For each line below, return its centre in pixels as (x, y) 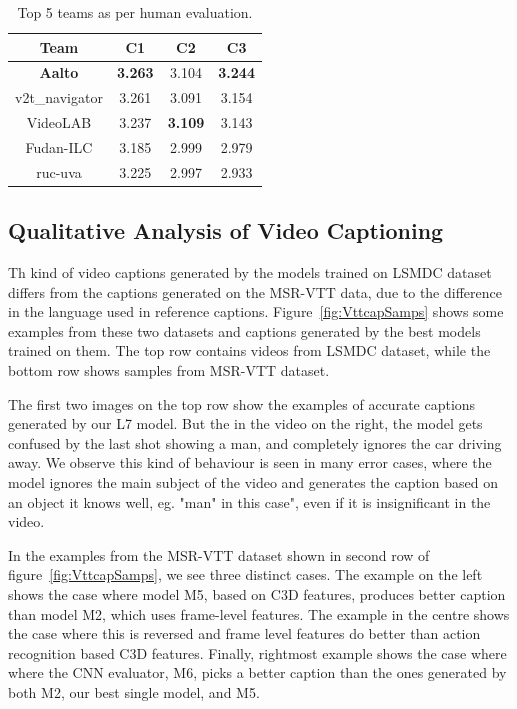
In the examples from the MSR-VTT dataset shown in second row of (219, 554)
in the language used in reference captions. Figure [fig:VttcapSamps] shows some (256, 311)
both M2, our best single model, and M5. (134, 691)
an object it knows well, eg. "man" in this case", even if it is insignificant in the (249, 501)
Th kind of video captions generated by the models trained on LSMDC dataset (250, 272)
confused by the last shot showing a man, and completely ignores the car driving (255, 442)
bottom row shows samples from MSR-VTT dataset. (169, 370)
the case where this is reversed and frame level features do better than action (244, 633)
